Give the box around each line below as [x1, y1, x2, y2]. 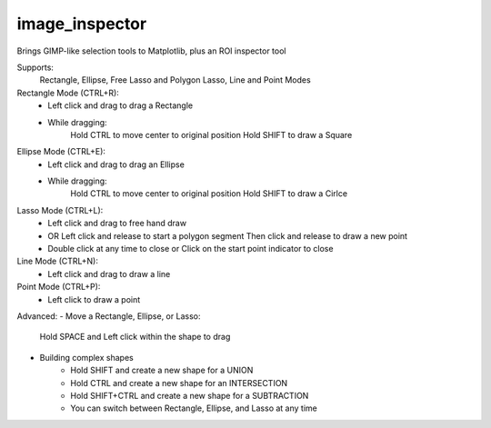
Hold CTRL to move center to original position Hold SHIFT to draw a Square [70, 129, 353, 140]
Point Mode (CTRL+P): [16, 282, 101, 293]
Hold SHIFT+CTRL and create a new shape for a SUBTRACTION [70, 390, 309, 401]
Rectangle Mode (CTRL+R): [16, 87, 120, 98]
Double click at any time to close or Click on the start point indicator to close [47, 244, 334, 254]
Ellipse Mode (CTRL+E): [16, 146, 106, 157]
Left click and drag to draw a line [47, 268, 171, 279]
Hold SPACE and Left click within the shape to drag [39, 332, 231, 343]
